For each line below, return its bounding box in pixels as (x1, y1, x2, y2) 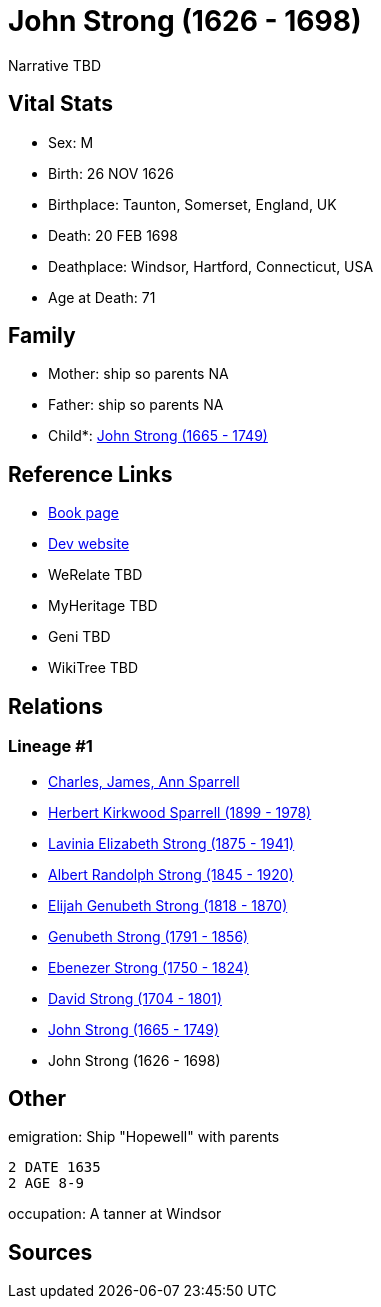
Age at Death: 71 (48, 288, 156, 306)
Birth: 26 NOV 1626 (48, 164, 174, 182)
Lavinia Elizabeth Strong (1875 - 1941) (48, 834, 295, 852)
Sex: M (48, 133, 94, 151)
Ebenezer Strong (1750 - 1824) (48, 958, 249, 976)
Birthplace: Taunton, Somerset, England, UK (48, 195, 337, 213)
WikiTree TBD (48, 659, 139, 677)
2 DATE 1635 (8, 1159, 101, 1176)
